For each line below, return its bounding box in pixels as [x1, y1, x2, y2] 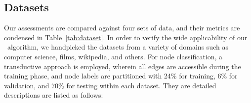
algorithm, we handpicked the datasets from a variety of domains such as [7, 42, 228, 52]
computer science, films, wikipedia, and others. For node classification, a [4, 51, 223, 61]
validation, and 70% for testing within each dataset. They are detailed [4, 80, 216, 90]
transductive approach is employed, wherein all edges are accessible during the [4, 61, 241, 71]
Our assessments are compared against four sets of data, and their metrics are [4, 23, 240, 33]
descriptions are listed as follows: [4, 90, 103, 100]
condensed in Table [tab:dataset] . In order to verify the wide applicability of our [4, 32, 248, 42]
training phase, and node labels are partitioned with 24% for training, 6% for [4, 71, 238, 81]
